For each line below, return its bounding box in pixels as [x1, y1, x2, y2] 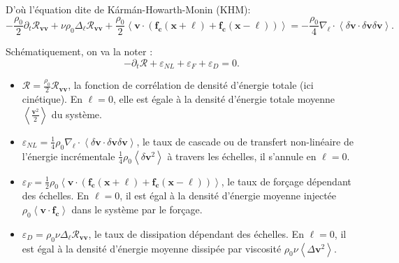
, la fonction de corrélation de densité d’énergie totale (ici [68, 78, 314, 92]
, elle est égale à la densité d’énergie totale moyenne [113, 92, 335, 106]
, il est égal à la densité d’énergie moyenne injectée [119, 188, 337, 203]
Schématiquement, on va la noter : [6, 44, 153, 59]
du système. [51, 106, 102, 121]
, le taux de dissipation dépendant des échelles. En [88, 226, 304, 241]
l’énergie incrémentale [22, 148, 115, 163]
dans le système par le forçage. [71, 202, 203, 217]
